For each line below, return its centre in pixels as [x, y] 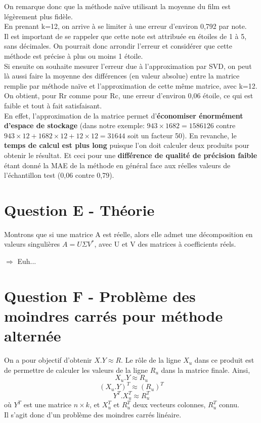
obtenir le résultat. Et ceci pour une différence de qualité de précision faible [131, 155]
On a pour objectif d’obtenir [48, 360]
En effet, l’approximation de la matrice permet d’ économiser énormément [124, 115]
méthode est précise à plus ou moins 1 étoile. [74, 55]
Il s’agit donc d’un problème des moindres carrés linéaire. [93, 414]
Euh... [27, 261]
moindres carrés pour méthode [114, 315]
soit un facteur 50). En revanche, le [182, 135]
